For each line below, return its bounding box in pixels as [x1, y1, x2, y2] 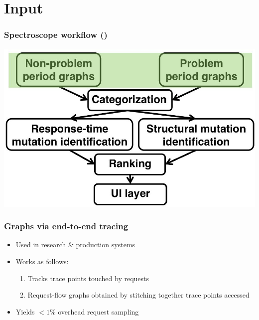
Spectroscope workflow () [4, 28, 108, 41]
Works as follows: [15, 256, 69, 267]
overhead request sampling [58, 306, 139, 317]
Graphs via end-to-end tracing [4, 220, 129, 232]
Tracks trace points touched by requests [27, 273, 149, 283]
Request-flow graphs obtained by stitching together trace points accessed [27, 290, 250, 300]
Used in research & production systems [15, 239, 135, 250]
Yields [15, 306, 35, 317]
